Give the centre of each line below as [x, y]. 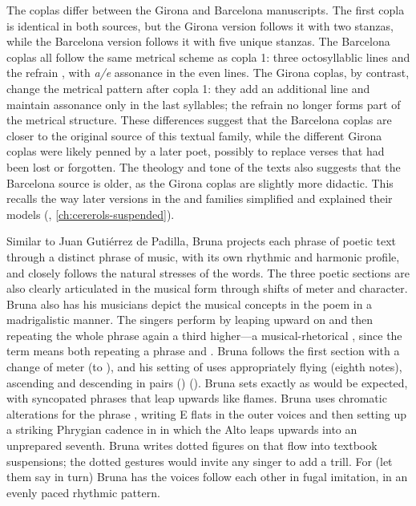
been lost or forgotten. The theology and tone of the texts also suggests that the [204, 166]
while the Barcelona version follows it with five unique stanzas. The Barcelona [198, 41]
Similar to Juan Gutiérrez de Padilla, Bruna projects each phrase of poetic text [202, 241]
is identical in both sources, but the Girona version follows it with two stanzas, [200, 25]
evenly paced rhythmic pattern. [83, 492]
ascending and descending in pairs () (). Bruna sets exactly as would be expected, [207, 382]
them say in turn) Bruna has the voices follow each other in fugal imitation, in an [207, 477]
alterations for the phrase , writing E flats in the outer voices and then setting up [206, 413]
